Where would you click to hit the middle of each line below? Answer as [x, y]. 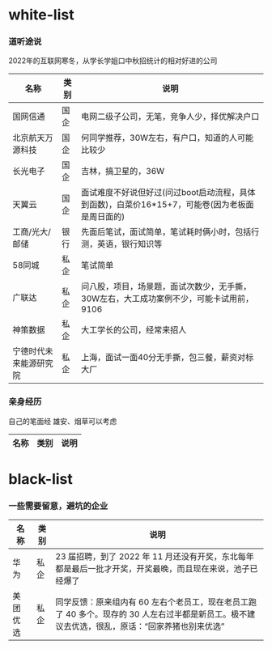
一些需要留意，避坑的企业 [58, 506]
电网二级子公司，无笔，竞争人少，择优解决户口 [170, 117]
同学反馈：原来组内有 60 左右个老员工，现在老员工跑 [156, 602]
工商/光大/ [32, 232]
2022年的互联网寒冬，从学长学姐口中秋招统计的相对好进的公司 [113, 61]
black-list [40, 479]
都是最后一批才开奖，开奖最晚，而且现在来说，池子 [153, 569]
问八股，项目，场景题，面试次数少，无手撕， [166, 286]
